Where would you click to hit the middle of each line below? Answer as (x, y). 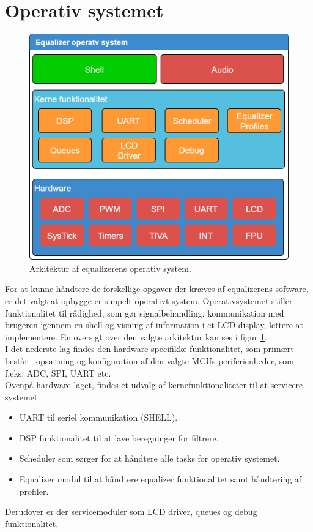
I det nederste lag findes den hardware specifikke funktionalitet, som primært (149, 349)
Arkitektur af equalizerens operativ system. (110, 268)
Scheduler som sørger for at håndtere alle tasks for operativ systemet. (149, 458)
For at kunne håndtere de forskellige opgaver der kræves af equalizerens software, (157, 289)
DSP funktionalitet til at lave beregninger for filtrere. (119, 437)
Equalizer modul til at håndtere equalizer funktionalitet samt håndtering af (160, 479)
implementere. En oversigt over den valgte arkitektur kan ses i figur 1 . (136, 336)
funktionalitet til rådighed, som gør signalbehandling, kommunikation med (145, 313)
